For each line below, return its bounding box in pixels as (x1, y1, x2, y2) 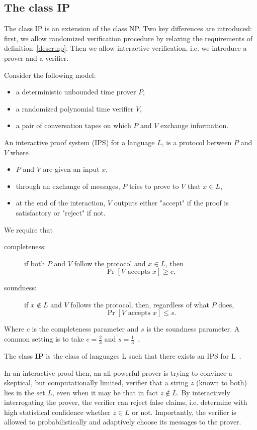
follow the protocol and (74, 258, 146, 268)
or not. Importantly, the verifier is (132, 406, 236, 417)
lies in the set (4, 387, 45, 397)
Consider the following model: (4, 69, 96, 80)
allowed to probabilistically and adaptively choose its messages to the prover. (4, 416, 241, 427)
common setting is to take (4, 334, 84, 344)
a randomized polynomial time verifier (16, 103, 134, 114)
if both (24, 258, 45, 268)
